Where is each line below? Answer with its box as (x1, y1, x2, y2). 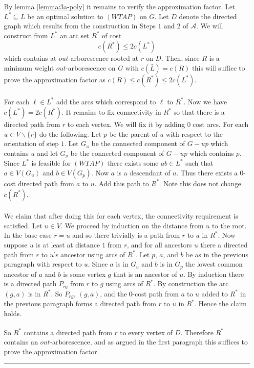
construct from (4, 30, 48, 40)
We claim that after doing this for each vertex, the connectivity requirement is (4, 211, 238, 221)
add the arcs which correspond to (56, 96, 156, 106)
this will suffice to (192, 62, 245, 73)
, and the (100, 288, 127, 298)
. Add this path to (94, 178, 149, 188)
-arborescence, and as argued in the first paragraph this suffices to (50, 337, 248, 347)
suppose (4, 239, 27, 249)
